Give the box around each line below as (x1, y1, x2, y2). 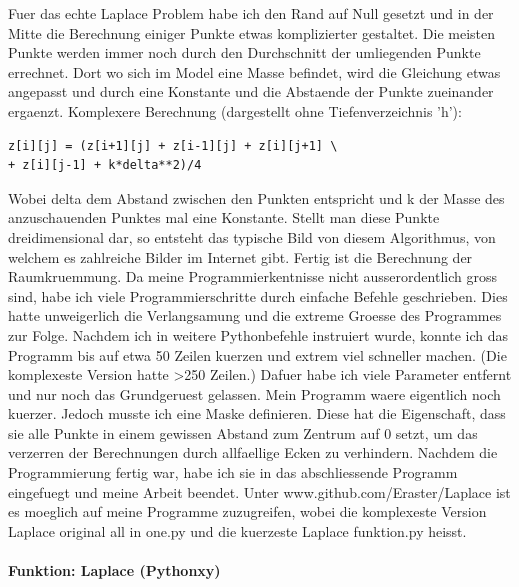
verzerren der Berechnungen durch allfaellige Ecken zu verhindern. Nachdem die (8, 442, 498, 463)
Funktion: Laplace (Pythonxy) (8, 560, 221, 581)
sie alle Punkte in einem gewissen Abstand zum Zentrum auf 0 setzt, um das (8, 422, 478, 443)
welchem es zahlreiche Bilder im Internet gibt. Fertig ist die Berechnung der (8, 246, 473, 267)
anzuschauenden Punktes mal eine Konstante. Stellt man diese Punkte (8, 207, 440, 228)
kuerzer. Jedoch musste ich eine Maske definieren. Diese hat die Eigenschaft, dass (8, 403, 506, 424)
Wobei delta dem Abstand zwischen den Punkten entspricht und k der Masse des (8, 187, 505, 208)
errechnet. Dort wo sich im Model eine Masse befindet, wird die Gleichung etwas (8, 61, 501, 82)
